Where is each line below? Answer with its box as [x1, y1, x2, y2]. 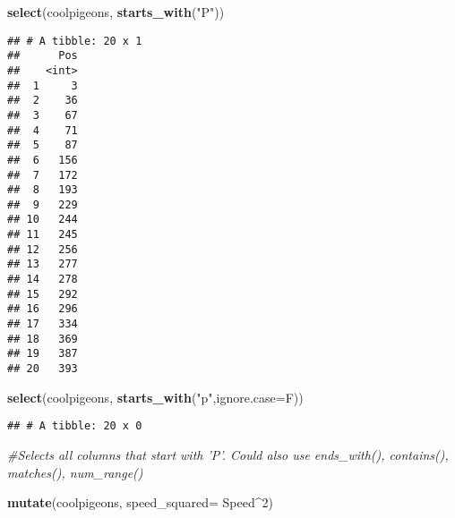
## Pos [7, 49, 78, 63]
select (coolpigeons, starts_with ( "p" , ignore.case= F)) [7, 387, 304, 406]
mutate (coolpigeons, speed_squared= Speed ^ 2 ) [7, 493, 273, 512]
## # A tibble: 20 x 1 [7, 34, 142, 47]
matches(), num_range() [7, 463, 143, 481]
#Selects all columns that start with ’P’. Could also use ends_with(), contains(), [7, 445, 449, 463]
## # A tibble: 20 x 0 [7, 420, 142, 433]
